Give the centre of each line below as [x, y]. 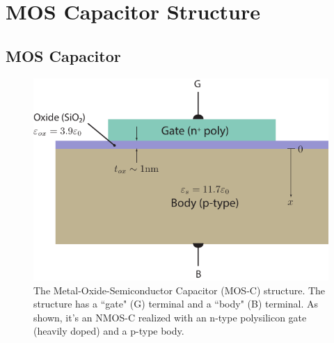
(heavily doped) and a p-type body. [109, 331]
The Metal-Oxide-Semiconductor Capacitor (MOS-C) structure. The [180, 290]
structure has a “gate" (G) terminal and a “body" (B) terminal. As [176, 304]
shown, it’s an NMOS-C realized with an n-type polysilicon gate [170, 317]
